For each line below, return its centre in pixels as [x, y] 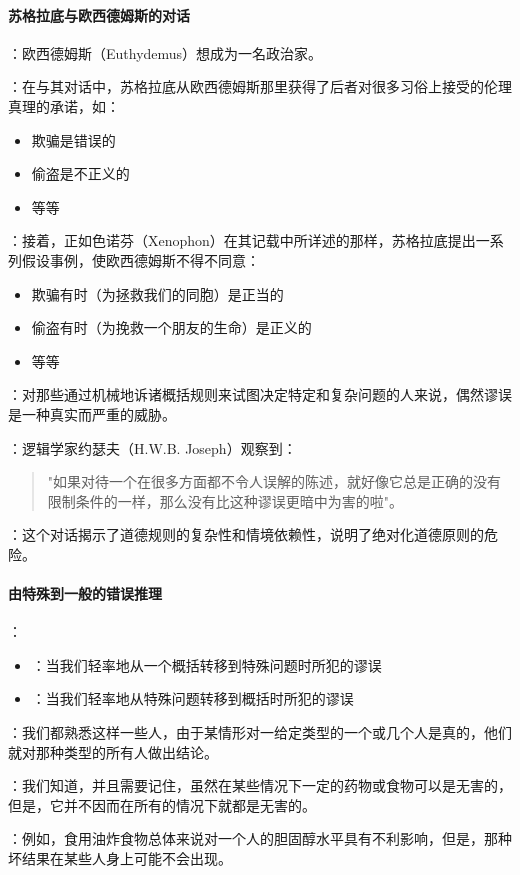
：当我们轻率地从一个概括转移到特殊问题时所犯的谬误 [206, 664]
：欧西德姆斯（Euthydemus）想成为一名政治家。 [165, 52]
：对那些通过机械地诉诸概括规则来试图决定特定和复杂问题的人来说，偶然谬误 [260, 394]
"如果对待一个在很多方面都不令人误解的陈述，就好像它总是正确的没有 [274, 481]
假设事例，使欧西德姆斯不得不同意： [140, 259]
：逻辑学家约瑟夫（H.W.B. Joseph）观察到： [152, 447]
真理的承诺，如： [64, 105]
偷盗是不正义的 [80, 173]
